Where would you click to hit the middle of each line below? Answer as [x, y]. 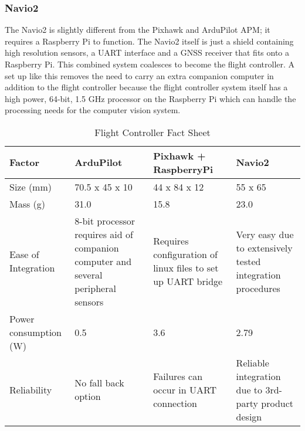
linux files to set [186, 268]
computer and [103, 261]
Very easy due [265, 234]
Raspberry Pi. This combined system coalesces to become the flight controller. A [150, 64]
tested [248, 261]
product [277, 403]
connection [175, 403]
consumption [35, 332]
